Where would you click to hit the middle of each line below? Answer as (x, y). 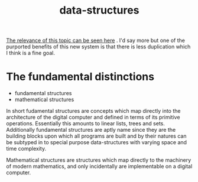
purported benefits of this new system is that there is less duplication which (98, 47)
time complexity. (26, 149)
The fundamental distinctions (80, 77)
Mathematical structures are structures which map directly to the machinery (99, 160)
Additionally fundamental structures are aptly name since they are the (91, 130)
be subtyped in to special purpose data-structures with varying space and (97, 142)
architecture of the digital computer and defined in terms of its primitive (93, 117)
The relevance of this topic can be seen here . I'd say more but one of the (95, 40)
